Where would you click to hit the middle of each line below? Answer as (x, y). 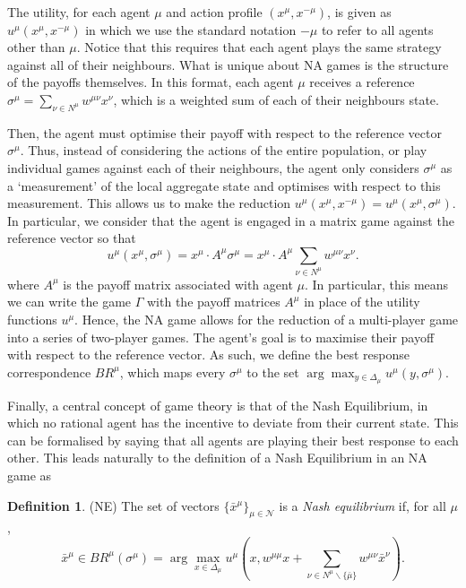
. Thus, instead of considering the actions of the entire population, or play (224, 150)
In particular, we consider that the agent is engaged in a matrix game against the (231, 220)
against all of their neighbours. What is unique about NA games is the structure (228, 64)
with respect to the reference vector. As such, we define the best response (208, 355)
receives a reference (362, 82)
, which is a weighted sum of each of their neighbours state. (276, 99)
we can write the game (69, 302)
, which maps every (173, 372)
